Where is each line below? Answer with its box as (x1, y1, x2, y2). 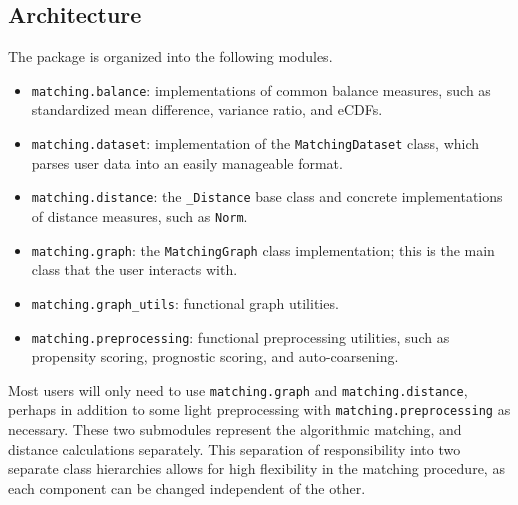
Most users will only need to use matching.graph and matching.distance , (8, 379, 468, 400)
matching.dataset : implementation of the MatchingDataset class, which (31, 133, 480, 154)
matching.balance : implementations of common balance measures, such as (31, 79, 491, 100)
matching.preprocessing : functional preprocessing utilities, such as (31, 326, 450, 347)
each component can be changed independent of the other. (8, 477, 366, 498)
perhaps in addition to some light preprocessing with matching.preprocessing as (8, 399, 511, 420)
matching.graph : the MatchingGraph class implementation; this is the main (31, 239, 495, 260)
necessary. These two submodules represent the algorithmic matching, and (8, 419, 462, 440)
